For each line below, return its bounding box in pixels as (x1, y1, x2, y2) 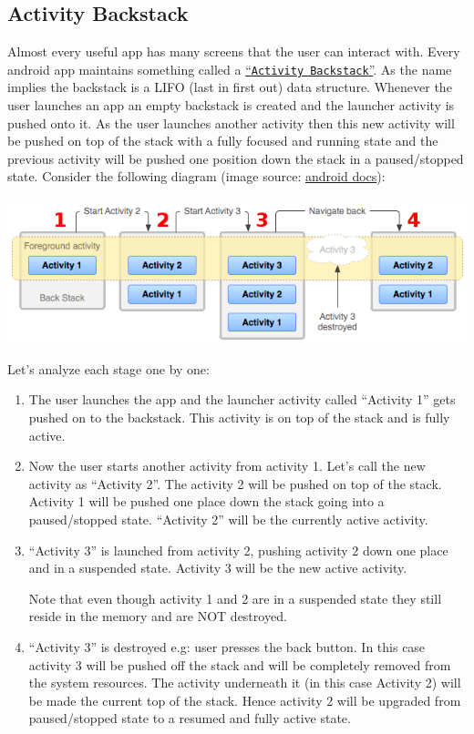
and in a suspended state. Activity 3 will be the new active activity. (28, 558, 407, 577)
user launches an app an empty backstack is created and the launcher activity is (7, 96, 455, 115)
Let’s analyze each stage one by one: (7, 359, 210, 378)
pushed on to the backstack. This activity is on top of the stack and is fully (28, 408, 450, 427)
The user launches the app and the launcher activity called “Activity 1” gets (28, 390, 456, 409)
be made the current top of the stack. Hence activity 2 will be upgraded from (28, 690, 461, 709)
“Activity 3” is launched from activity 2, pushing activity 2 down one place (28, 540, 448, 559)
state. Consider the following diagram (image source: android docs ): (7, 167, 386, 186)
